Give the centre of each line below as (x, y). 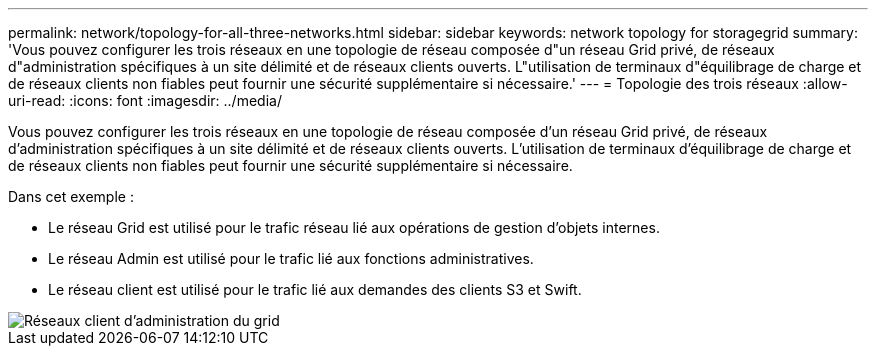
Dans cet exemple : (71, 196)
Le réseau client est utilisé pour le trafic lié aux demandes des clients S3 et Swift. (315, 289)
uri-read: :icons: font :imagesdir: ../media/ (145, 100)
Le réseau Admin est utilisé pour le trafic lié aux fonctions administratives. (291, 258)
